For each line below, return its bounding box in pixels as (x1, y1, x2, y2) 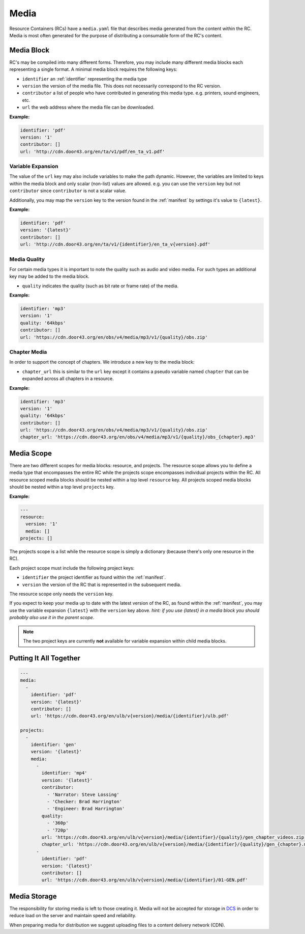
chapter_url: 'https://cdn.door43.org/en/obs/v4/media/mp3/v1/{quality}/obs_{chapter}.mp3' (20, 434, 256, 440)
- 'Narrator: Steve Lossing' (46, 791, 119, 797)
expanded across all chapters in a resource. (22, 376, 114, 382)
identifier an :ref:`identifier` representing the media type (22, 75, 147, 82)
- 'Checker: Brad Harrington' (46, 799, 122, 805)
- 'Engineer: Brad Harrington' (46, 806, 125, 812)
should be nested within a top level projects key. (9, 484, 115, 490)
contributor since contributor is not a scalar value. (9, 188, 127, 194)
